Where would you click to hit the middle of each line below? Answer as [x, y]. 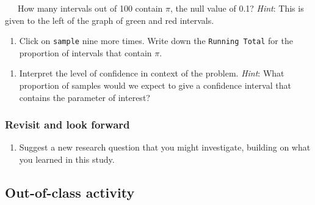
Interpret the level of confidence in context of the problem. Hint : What [152, 73]
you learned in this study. [67, 159]
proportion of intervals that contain [85, 52]
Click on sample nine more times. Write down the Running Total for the [156, 41]
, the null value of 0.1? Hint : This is [237, 8]
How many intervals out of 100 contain [90, 8]
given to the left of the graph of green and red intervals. [110, 20]
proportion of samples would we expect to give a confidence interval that [155, 85]
